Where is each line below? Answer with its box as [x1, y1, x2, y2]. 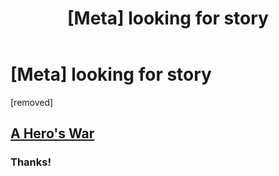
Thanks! [10, 155, 52, 169]
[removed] [10, 96, 54, 108]
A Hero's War [10, 125, 95, 142]
